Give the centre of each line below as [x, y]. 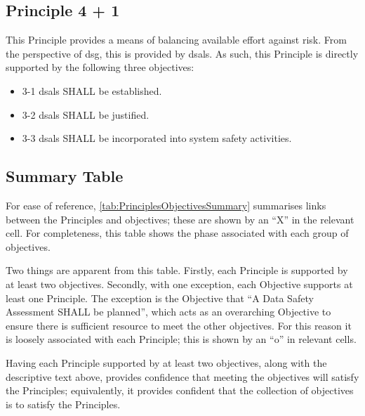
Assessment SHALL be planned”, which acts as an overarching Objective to [168, 312]
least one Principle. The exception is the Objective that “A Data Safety [160, 298]
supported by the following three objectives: [100, 67]
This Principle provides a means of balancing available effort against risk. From [176, 40]
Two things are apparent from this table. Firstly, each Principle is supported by [177, 270]
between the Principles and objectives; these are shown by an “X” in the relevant [180, 219]
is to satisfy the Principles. [63, 404]
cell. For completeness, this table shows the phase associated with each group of [177, 233]
